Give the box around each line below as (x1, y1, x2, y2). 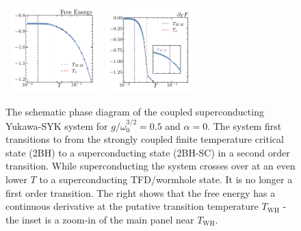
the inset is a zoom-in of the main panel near (5, 212, 194, 226)
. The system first (207, 118, 282, 133)
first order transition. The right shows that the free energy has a (5, 185, 276, 200)
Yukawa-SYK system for (5, 118, 108, 133)
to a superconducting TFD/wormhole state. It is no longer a (39, 172, 293, 186)
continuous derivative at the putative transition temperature (5, 199, 259, 213)
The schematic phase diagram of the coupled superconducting (5, 105, 264, 119)
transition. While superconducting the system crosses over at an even (5, 159, 296, 173)
